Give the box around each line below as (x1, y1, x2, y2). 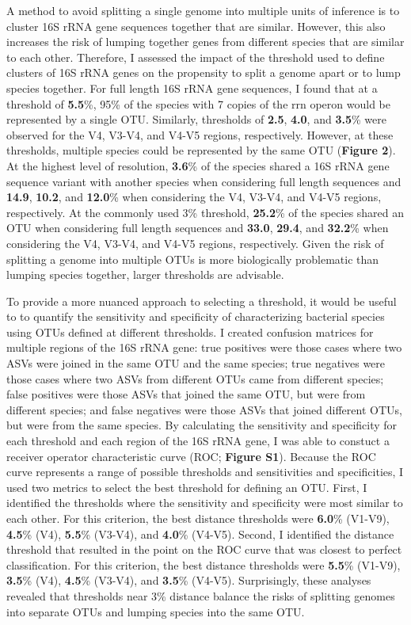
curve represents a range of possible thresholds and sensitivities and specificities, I (6, 463, 404, 480)
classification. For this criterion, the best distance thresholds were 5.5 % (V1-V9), (6, 556, 401, 573)
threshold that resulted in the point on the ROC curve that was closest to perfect (6, 541, 402, 558)
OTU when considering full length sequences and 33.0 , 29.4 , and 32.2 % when (6, 219, 389, 236)
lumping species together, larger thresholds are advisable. (6, 266, 284, 283)
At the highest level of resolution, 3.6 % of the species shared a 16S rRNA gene (6, 157, 390, 173)
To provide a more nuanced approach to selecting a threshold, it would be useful (6, 292, 397, 309)
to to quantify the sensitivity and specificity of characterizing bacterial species (6, 308, 385, 325)
